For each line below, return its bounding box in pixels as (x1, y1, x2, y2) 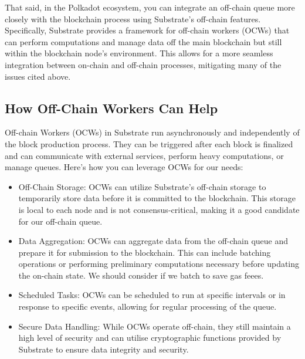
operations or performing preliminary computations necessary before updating (18, 258, 300, 270)
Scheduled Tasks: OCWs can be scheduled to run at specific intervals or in (18, 289, 286, 301)
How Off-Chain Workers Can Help (5, 99, 218, 117)
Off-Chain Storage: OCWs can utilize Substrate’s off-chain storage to (18, 180, 266, 192)
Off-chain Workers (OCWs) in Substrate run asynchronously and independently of (5, 126, 300, 138)
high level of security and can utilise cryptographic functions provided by (18, 331, 282, 344)
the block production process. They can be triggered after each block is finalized (5, 137, 293, 150)
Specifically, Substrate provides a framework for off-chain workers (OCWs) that (5, 24, 290, 36)
